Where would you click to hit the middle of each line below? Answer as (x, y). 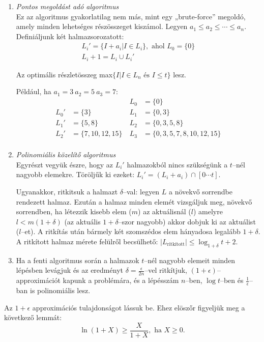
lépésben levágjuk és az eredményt (69, 270)
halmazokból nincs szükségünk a (177, 164)
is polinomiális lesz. (60, 290)
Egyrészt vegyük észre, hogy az (64, 164)
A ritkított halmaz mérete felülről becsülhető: (87, 241)
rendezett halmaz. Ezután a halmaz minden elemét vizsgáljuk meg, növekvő (134, 201)
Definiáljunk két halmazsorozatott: (70, 36)
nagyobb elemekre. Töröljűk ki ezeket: (75, 174)
